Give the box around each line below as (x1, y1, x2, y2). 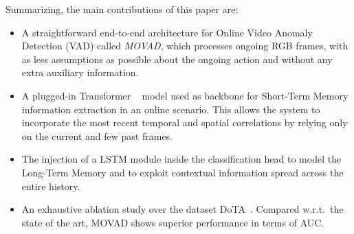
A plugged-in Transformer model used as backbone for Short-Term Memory (21, 88, 349, 102)
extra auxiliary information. (21, 65, 139, 80)
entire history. (21, 178, 80, 193)
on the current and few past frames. (21, 128, 173, 143)
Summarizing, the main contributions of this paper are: (5, 2, 239, 16)
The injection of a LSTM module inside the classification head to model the (21, 152, 342, 166)
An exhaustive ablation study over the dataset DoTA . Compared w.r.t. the (21, 202, 344, 216)
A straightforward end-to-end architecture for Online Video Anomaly (21, 25, 313, 39)
